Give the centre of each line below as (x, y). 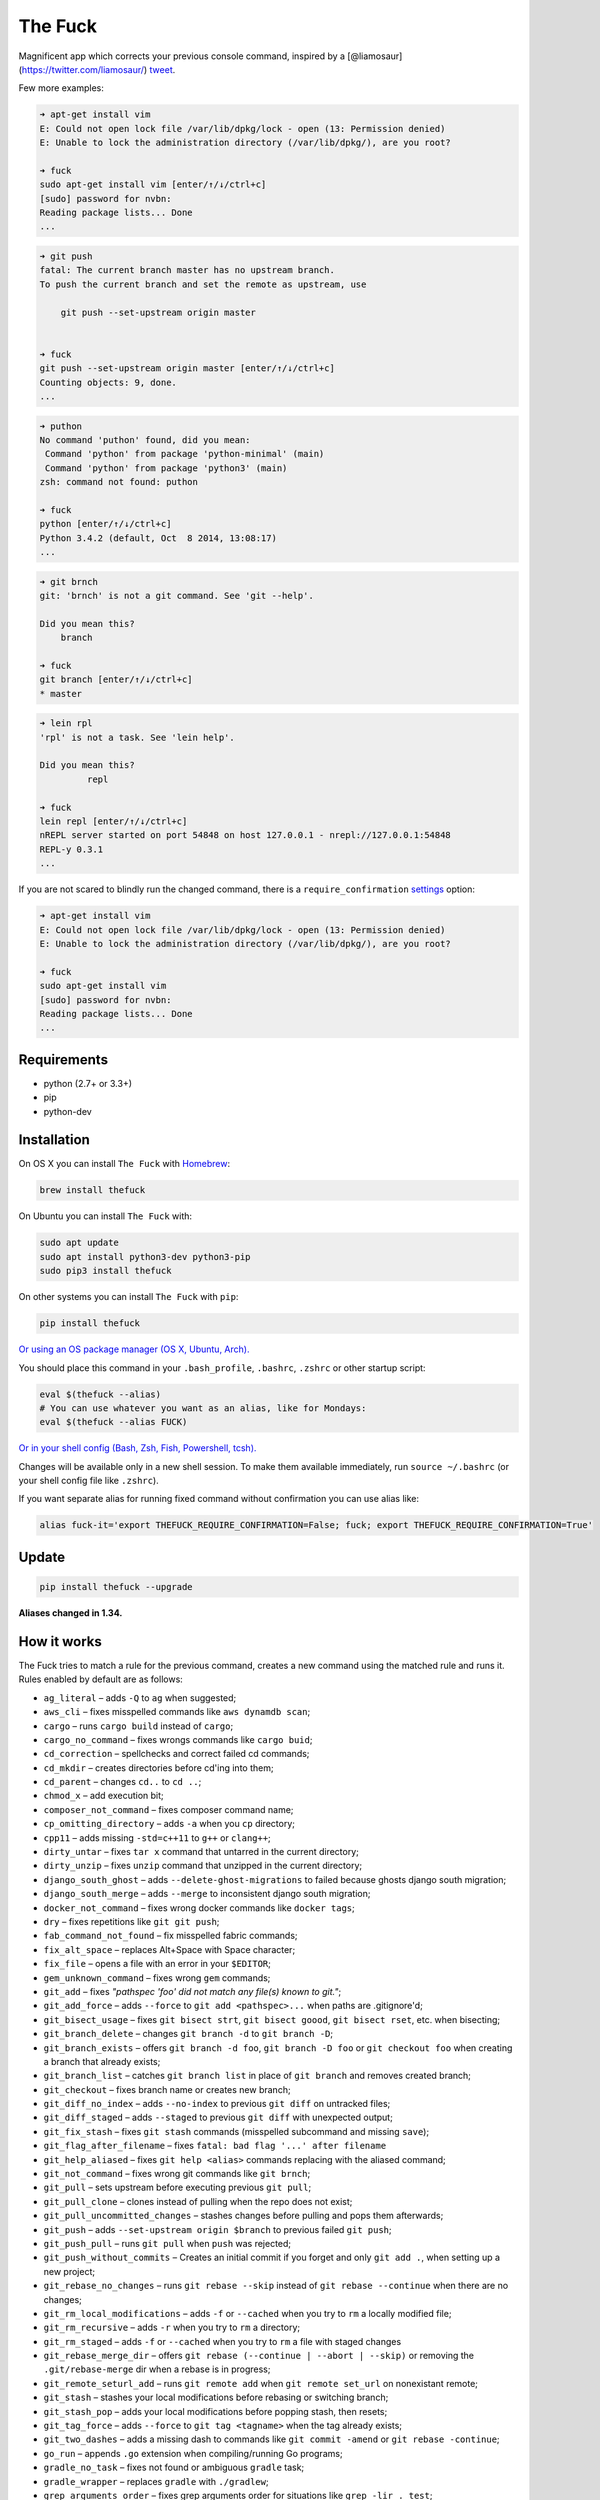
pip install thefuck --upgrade (116, 1587)
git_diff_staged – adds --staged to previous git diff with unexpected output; (218, 2117)
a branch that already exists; (102, 2061)
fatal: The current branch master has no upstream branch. (187, 270)
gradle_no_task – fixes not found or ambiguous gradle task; (174, 2467)
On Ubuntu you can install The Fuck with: (105, 1216)
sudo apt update (79, 1243)
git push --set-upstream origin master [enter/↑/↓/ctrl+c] (187, 368)
